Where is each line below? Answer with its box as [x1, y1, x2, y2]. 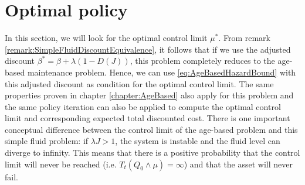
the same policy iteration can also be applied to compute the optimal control [5, 100, 281, 112]
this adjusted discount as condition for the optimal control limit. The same [5, 77, 274, 90]
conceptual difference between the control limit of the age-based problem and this [5, 123, 298, 135]
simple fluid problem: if [5, 135, 89, 147]
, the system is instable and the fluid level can [115, 135, 280, 147]
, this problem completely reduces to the [130, 54, 275, 67]
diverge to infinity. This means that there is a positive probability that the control [5, 146, 300, 159]
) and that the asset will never [184, 157, 293, 170]
